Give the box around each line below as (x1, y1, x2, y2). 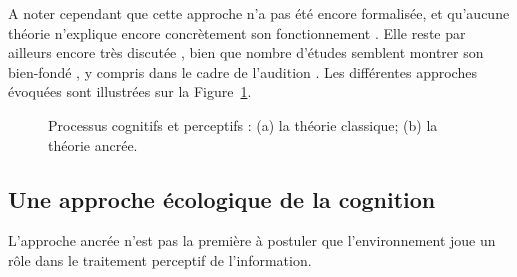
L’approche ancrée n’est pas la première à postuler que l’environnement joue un (8, 230, 496, 251)
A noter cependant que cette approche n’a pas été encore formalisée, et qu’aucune (8, 3, 510, 23)
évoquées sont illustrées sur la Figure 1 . (8, 81, 252, 102)
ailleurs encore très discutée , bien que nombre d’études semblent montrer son (8, 42, 484, 63)
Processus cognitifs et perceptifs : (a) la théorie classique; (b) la (48, 114, 438, 135)
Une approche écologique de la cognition (8, 183, 436, 214)
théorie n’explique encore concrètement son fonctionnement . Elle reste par (8, 22, 466, 43)
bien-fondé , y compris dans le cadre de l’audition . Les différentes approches (8, 61, 477, 82)
